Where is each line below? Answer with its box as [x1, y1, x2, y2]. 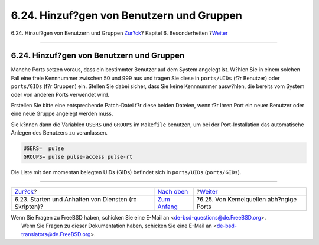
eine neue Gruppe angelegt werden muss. [11, 110, 113, 117]
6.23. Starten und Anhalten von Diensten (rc [14, 195, 137, 203]
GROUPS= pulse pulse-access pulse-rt [23, 153, 133, 160]
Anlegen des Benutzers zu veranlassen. [11, 129, 108, 136]
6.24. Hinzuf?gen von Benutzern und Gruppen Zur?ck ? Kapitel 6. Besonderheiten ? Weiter [11, 30, 228, 37]
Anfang [157, 202, 178, 211]
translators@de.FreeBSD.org [21, 230, 91, 237]
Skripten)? [14, 202, 44, 211]
